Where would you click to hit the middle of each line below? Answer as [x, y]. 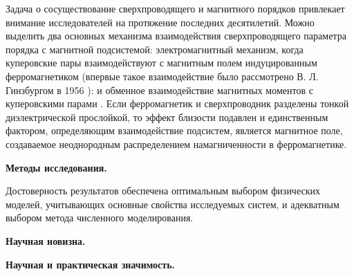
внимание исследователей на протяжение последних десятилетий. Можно [160, 22]
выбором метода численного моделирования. [100, 218]
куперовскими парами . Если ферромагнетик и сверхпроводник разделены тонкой [177, 103]
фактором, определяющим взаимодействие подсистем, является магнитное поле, [174, 130]
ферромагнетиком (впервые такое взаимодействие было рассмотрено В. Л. [162, 76]
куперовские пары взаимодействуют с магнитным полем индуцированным [161, 63]
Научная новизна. [46, 240]
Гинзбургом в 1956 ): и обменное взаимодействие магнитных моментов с [159, 90]
